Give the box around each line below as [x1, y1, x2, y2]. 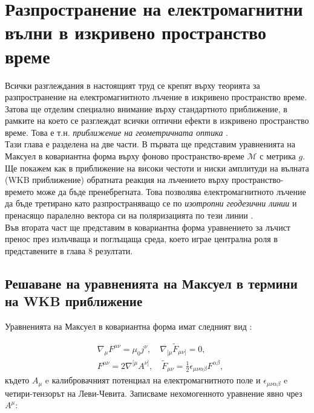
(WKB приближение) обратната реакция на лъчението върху [5, 173, 229, 186]
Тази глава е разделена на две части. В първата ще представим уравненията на [5, 138, 296, 150]
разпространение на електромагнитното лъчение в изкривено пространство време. [5, 91, 307, 103]
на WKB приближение [5, 292, 143, 310]
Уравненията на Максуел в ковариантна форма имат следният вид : [5, 320, 252, 332]
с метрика [260, 150, 296, 162]
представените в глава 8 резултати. [5, 244, 133, 257]
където [5, 374, 30, 386]
